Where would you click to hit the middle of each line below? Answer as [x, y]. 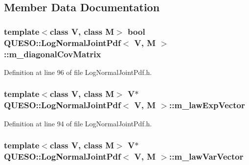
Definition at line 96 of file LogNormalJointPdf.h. [78, 72]
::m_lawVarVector [206, 156]
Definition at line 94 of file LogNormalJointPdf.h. [78, 123]
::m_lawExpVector [207, 105]
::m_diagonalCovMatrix [53, 54]
